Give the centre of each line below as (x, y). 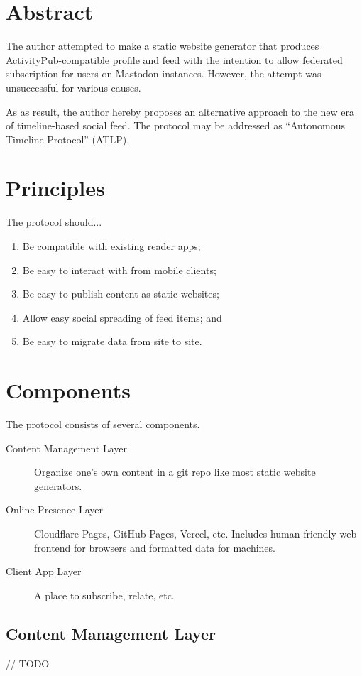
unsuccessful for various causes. (73, 87)
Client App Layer (44, 571)
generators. (58, 485)
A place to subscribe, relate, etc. (104, 595)
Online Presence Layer (55, 509)
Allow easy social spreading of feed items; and (122, 317)
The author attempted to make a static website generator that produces (163, 46)
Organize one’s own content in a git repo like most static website (175, 472)
